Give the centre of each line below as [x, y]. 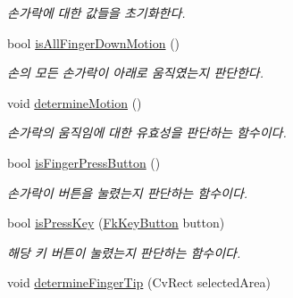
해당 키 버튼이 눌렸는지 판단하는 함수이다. [124, 252]
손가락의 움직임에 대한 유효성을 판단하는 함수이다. [147, 132]
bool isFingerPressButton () [84, 162]
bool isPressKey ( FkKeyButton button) [116, 223]
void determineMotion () [75, 102]
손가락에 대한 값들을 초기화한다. [96, 12]
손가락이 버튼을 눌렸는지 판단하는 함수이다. [128, 192]
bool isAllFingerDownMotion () [94, 42]
